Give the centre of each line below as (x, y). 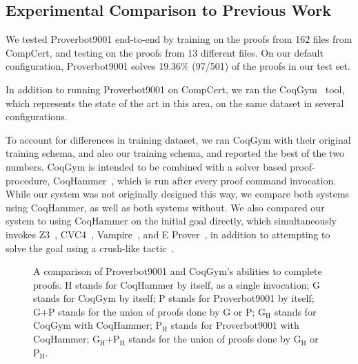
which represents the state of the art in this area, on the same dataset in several (175, 103)
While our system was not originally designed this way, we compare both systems (178, 194)
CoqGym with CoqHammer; (93, 325)
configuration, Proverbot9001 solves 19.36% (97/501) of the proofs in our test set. (178, 66)
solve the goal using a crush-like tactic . (90, 248)
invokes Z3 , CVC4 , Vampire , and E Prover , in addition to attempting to (168, 234)
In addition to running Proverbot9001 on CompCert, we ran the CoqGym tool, (175, 89)
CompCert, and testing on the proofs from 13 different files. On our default (165, 52)
